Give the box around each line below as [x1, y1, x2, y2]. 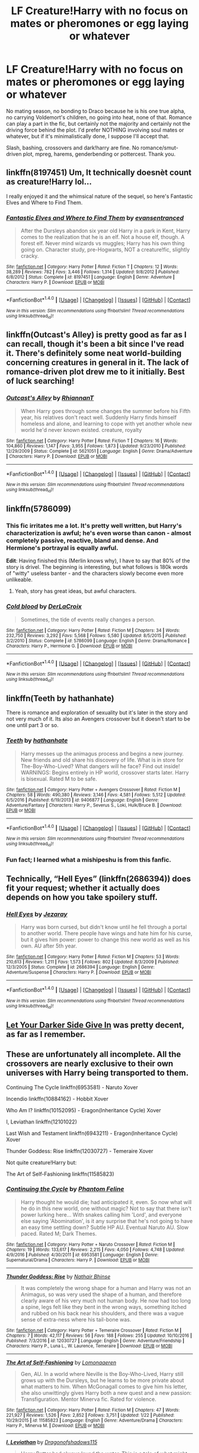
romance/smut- [140, 144, 179, 151]
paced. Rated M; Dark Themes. [20, 1230, 97, 1237]
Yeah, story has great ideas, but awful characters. [14, 588, 137, 595]
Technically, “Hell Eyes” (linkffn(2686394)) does [6, 874, 191, 884]
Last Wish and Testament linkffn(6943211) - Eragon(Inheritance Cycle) [6, 1129, 178, 1137]
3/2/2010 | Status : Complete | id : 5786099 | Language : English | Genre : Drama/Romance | [6, 638, 190, 644]
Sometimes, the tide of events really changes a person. [20, 616, 156, 623]
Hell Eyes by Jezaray [6, 910, 68, 918]
